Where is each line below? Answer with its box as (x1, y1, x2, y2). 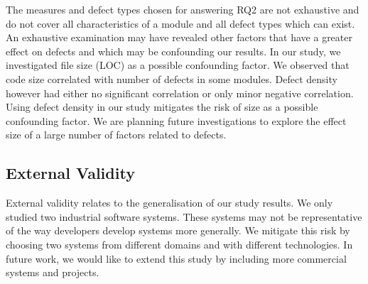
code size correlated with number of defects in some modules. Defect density (6, 71, 337, 86)
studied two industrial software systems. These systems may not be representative (6, 209, 362, 224)
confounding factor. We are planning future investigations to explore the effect (6, 113, 347, 128)
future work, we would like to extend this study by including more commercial (6, 251, 347, 266)
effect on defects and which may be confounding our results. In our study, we (6, 43, 341, 58)
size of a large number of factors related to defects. (6, 127, 227, 142)
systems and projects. (6, 265, 99, 280)
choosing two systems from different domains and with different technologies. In (6, 236, 353, 251)
